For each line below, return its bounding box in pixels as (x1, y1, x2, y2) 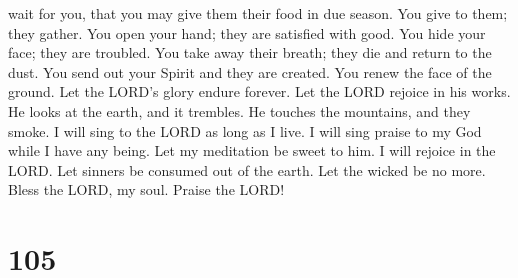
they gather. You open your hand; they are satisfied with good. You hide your (8, 22, 486, 43)
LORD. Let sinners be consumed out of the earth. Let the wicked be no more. (8, 159, 486, 180)
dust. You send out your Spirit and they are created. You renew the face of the (8, 61, 492, 82)
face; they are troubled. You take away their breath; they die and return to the (8, 42, 492, 63)
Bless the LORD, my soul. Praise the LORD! (8, 179, 285, 200)
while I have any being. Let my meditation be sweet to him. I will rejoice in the (8, 140, 496, 161)
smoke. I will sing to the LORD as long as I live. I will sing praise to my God (8, 120, 482, 141)
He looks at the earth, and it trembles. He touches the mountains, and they (8, 100, 471, 121)
